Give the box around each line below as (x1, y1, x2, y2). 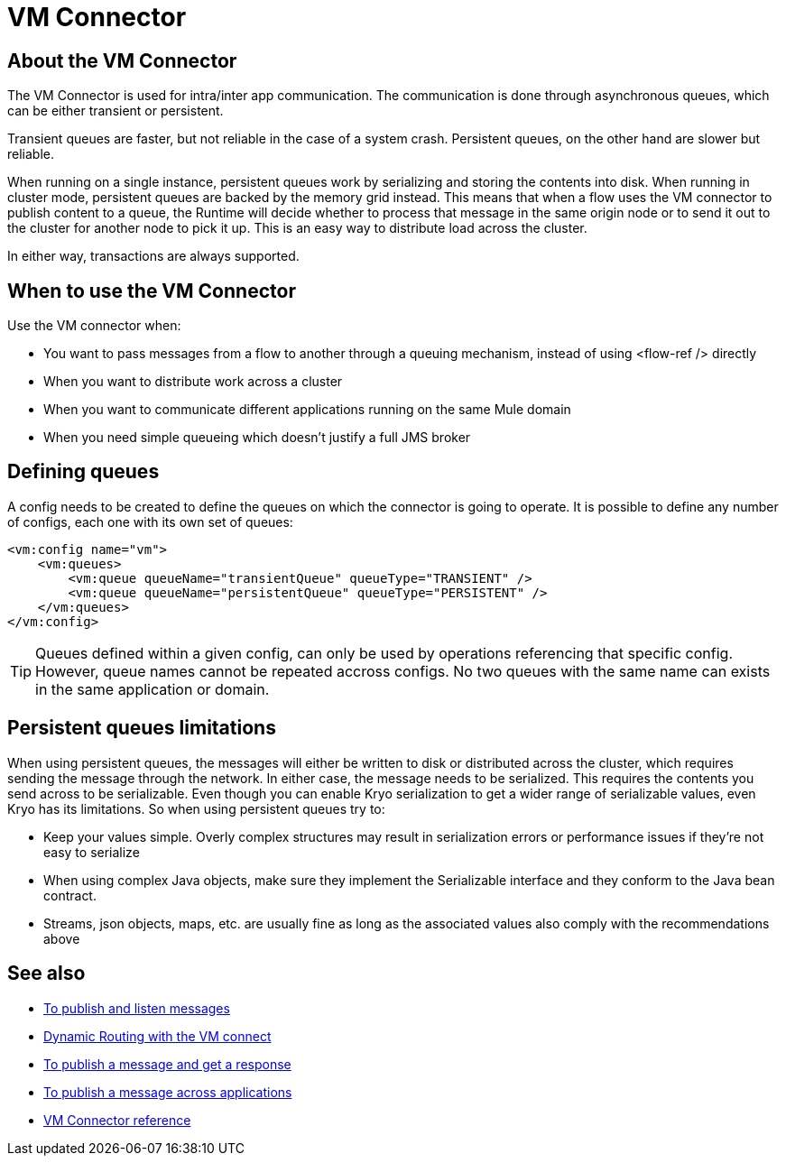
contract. (43, 887, 97, 903)
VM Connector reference (43, 1112, 191, 1128)
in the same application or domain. (35, 679, 270, 698)
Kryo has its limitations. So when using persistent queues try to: (7, 800, 385, 817)
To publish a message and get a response (43, 1056, 291, 1072)
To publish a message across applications (43, 1084, 292, 1100)
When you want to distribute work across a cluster (43, 374, 343, 390)
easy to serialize (43, 844, 140, 860)
